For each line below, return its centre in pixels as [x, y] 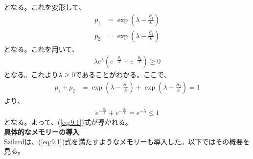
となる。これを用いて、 [41, 49]
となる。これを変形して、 [45, 7]
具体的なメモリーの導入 [42, 132]
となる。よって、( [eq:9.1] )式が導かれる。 [68, 122]
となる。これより [31, 75]
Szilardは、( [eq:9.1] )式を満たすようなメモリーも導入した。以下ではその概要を [127, 141]
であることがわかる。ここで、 [123, 75]
